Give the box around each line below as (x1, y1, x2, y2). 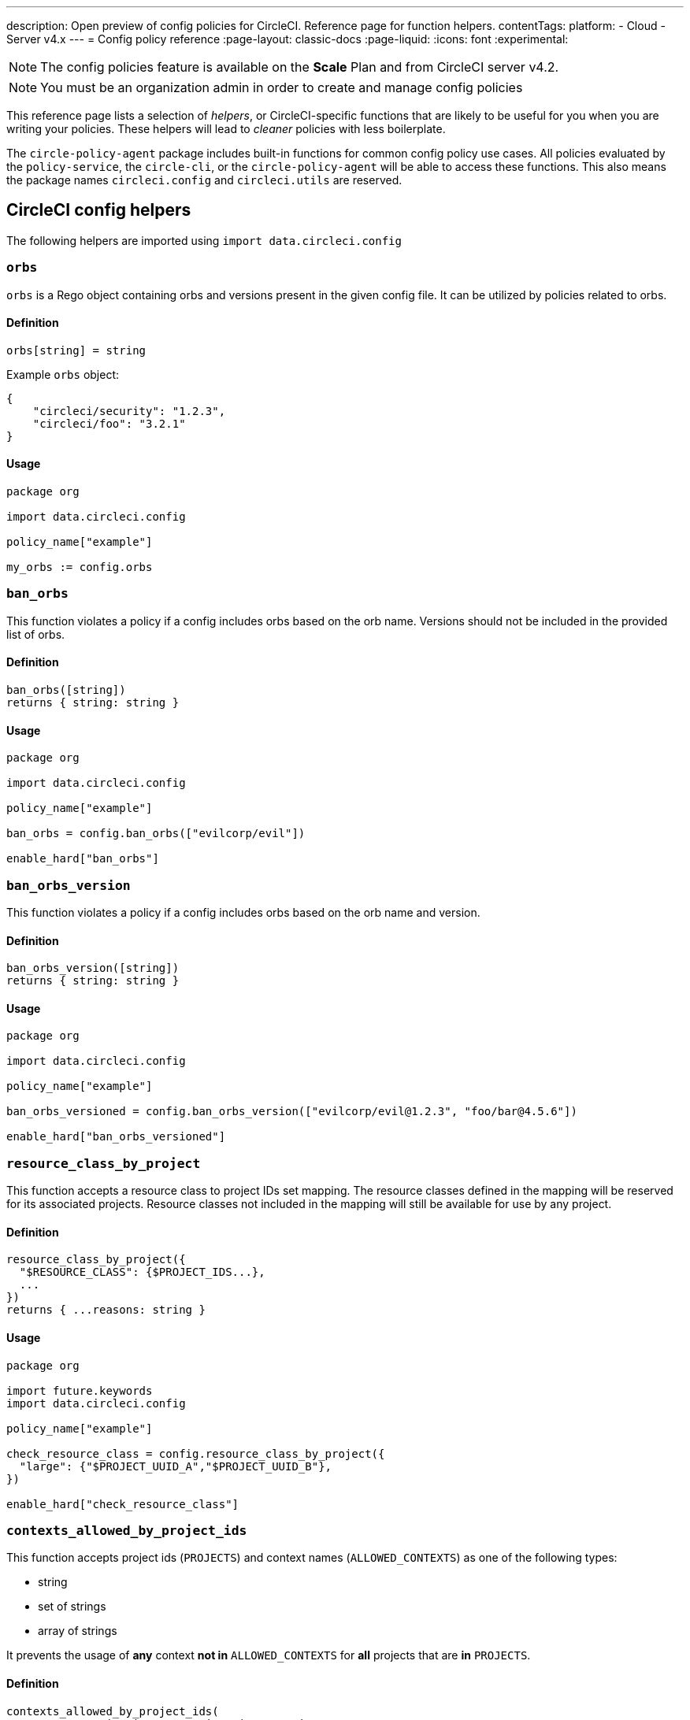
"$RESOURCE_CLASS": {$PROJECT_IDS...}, (19, 1266, 265, 1279)
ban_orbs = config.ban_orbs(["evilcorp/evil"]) (6, 827, 306, 840)
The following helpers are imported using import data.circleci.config (6, 233, 402, 247)
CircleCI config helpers (6, 200, 191, 221)
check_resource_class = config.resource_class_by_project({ (6, 1447, 385, 1460)
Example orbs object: (6, 367, 120, 381)
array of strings (38, 1624, 117, 1638)
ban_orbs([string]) (6, 684, 126, 696)
